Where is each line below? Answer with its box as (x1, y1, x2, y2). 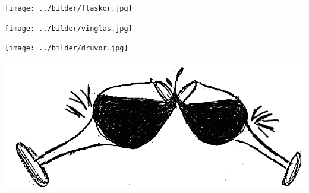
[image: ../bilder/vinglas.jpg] (5, 24, 133, 33)
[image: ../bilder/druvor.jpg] (5, 44, 128, 53)
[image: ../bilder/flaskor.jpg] (5, 4, 133, 12)
